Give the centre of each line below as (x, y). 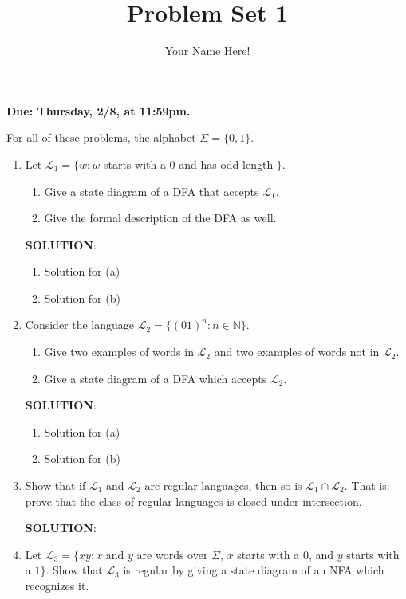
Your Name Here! (207, 51)
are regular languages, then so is (223, 485)
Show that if (55, 485)
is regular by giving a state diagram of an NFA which (254, 570)
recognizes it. (57, 585)
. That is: (367, 485)
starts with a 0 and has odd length (188, 164)
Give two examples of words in (119, 352)
